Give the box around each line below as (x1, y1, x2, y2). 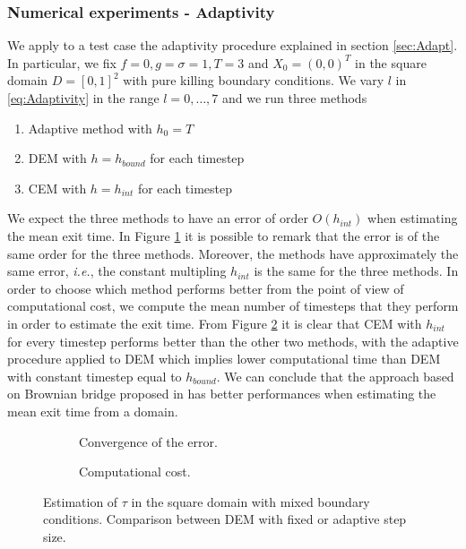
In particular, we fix (7, 53, 116, 72)
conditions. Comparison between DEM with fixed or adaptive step (43, 510, 407, 528)
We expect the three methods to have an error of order (7, 209, 308, 227)
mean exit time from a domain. (7, 401, 178, 420)
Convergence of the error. (79, 432, 218, 450)
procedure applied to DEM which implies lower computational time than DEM (7, 349, 441, 368)
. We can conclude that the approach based (216, 366, 454, 385)
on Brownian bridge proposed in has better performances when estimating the (7, 384, 436, 403)
